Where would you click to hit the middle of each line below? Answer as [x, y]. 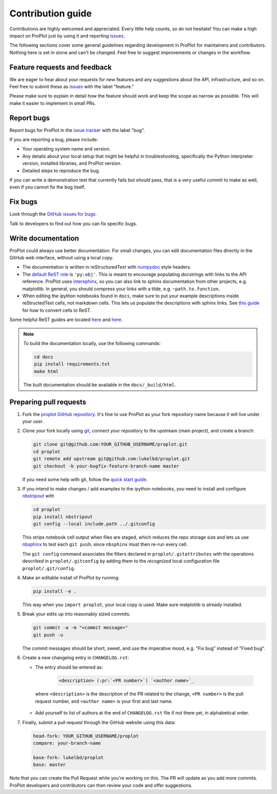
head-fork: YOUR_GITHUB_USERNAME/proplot [86, 736]
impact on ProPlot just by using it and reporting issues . [67, 35]
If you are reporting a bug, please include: [54, 140]
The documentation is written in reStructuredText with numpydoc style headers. [107, 267]
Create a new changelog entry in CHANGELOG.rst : [76, 658]
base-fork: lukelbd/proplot [68, 757]
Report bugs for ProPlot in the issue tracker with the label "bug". [77, 130]
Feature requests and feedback [61, 67]
